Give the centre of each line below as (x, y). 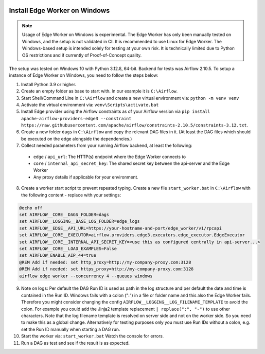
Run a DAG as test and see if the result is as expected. (75, 343)
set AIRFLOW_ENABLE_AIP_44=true (58, 256)
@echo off (31, 208)
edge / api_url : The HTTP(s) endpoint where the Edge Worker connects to (110, 157)
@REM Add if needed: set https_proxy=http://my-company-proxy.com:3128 (106, 269)
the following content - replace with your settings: (71, 195)
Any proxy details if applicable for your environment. (86, 177)
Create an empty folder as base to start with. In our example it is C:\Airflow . (99, 91)
